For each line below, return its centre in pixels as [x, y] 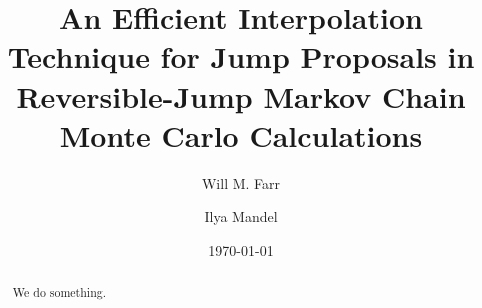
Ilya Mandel [241, 216]
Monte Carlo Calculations [241, 134]
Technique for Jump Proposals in [241, 56]
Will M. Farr [241, 182]
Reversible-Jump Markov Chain [241, 95]
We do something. [59, 292]
